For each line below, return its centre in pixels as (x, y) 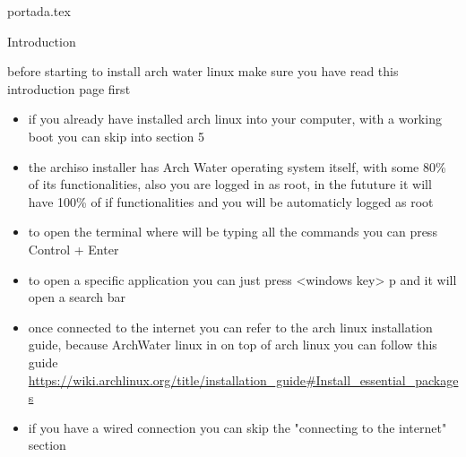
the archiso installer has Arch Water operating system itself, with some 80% (237, 166)
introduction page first (69, 88)
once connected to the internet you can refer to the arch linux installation (230, 327)
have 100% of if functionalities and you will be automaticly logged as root (231, 201)
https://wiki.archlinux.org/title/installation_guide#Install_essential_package (243, 379)
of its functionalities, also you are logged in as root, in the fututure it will (230, 184)
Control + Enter (73, 249)
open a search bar (77, 297)
